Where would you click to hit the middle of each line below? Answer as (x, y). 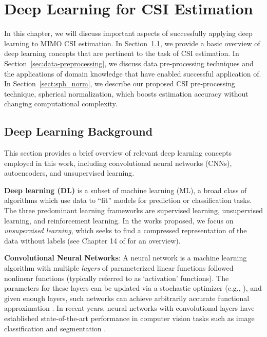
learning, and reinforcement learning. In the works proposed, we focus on (119, 220)
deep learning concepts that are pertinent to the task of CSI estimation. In (122, 53)
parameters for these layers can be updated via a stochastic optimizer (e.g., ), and (133, 288)
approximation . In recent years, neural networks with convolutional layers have (129, 308)
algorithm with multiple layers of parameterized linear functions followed (119, 268)
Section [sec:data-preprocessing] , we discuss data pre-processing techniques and (129, 63)
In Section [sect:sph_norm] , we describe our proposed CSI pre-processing (120, 83)
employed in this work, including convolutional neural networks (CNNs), (118, 163)
